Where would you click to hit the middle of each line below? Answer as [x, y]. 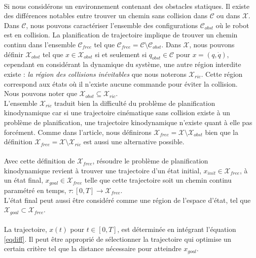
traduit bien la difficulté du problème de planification [134, 103]
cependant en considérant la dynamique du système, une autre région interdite [123, 64]
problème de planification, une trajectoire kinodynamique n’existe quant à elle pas [128, 122]
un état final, [24, 180]
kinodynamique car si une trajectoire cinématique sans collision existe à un [117, 113]
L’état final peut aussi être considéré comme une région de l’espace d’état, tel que [127, 200]
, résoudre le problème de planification [150, 161]
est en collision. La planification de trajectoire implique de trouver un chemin [121, 35]
